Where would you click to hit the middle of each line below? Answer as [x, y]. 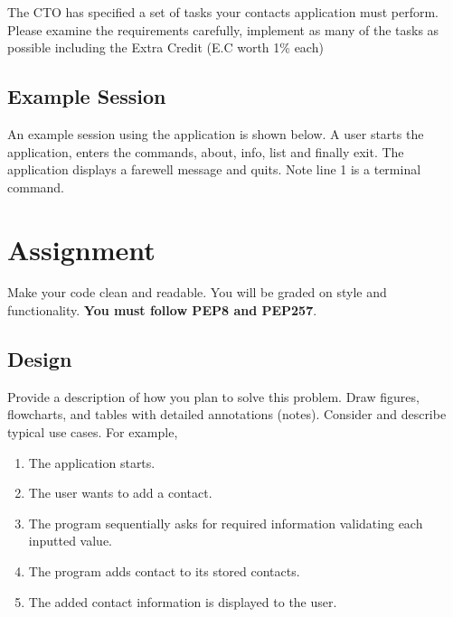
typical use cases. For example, [93, 432]
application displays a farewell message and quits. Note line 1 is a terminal [214, 169]
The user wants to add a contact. [120, 493]
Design [40, 359]
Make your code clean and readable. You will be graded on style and [197, 292]
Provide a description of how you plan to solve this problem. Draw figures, [213, 396]
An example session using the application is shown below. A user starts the [216, 133]
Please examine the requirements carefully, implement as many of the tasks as [223, 29]
